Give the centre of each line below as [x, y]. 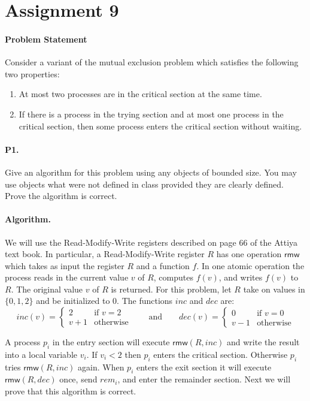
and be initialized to [73, 301]
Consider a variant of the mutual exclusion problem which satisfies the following [152, 62]
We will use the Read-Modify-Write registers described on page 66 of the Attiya [151, 242]
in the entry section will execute [111, 342]
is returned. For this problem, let [171, 289]
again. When [101, 367]
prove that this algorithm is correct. [71, 391]
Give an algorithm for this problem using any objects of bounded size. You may [151, 172]
